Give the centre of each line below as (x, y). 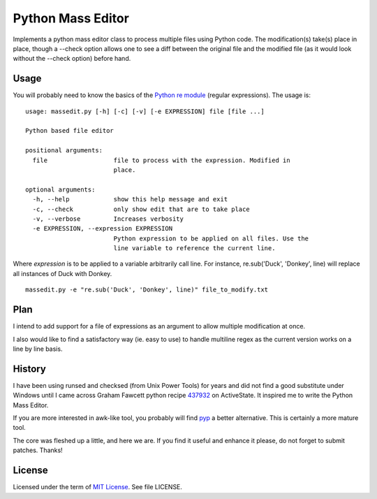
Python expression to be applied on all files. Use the (211, 238)
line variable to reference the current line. (194, 248)
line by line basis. (38, 349)
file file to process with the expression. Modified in (161, 160)
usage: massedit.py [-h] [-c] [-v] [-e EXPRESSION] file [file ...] (145, 111)
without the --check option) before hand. (72, 59)
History (30, 369)
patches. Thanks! (38, 450)
